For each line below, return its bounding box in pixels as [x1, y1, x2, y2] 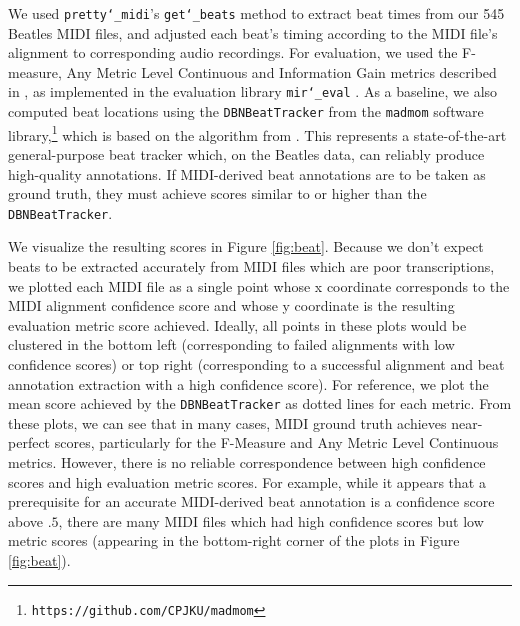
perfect [8, 432, 51, 453]
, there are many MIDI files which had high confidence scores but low [58, 510, 484, 531]
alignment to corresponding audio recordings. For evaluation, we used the [8, 42, 458, 63]
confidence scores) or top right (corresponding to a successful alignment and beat [8, 354, 505, 374]
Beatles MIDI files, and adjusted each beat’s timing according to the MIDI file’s [8, 22, 498, 43]
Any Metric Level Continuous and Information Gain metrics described [66, 61, 497, 82]
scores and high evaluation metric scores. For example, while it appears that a [8, 471, 486, 492]
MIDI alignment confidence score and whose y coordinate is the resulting [8, 295, 455, 316]
